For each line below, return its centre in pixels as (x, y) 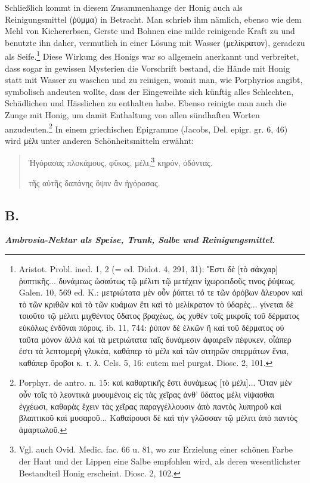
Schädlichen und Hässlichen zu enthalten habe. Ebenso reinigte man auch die (146, 103)
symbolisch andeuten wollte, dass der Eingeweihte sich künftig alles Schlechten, (149, 91)
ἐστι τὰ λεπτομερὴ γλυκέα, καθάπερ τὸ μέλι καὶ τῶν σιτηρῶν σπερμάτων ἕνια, (154, 351)
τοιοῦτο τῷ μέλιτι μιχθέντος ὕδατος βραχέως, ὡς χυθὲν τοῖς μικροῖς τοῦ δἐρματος (159, 316)
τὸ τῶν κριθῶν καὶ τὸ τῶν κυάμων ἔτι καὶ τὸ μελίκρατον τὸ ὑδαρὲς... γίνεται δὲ (156, 304)
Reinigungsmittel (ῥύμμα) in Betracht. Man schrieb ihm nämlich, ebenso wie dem (153, 19)
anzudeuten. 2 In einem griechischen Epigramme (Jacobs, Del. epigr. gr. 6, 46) (146, 128)
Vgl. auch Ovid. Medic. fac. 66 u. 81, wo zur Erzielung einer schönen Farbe (156, 449)
